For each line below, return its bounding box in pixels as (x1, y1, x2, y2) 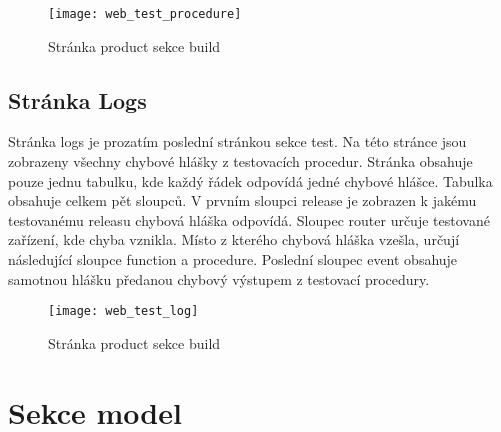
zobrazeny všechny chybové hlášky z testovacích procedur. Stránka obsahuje (8, 151, 473, 172)
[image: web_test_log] (48, 304, 199, 319)
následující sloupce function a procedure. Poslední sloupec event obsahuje (8, 249, 458, 270)
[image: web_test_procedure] (48, 7, 242, 21)
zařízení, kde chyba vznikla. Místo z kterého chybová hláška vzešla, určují (8, 229, 460, 250)
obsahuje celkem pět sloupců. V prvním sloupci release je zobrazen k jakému (8, 190, 477, 211)
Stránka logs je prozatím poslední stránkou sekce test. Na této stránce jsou (8, 131, 467, 152)
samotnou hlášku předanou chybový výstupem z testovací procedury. (8, 268, 430, 289)
